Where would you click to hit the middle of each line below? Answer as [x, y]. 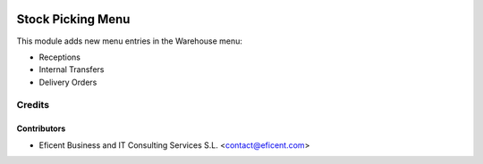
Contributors [41, 128]
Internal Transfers [72, 70]
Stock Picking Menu [73, 19]
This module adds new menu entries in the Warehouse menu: [130, 41]
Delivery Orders [68, 82]
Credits [33, 105]
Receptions [59, 57]
